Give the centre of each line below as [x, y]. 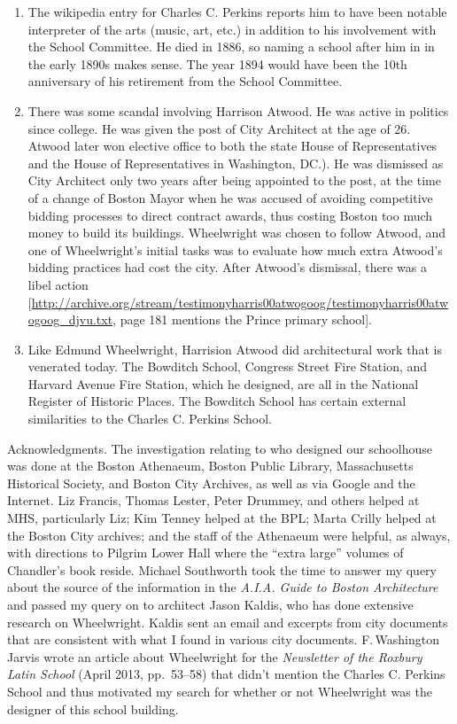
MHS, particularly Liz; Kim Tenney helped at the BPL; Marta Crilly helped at [222, 518]
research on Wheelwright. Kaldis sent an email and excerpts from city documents [228, 622]
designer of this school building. [93, 708]
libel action [58, 284]
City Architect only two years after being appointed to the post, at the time [234, 180]
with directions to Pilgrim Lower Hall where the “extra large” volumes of [205, 553]
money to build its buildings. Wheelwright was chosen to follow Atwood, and [237, 233]
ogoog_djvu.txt [70, 319]
